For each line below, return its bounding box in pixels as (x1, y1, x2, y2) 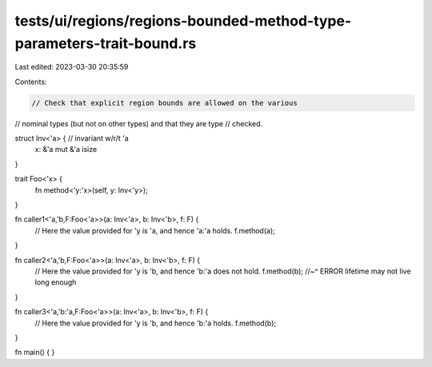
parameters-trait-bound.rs (14, 34, 197, 52)
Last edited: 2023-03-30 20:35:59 (14, 62, 129, 72)
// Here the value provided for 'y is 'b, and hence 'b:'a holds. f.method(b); (34, 318, 276, 328)
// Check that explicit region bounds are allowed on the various (31, 98, 298, 107)
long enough (34, 277, 77, 287)
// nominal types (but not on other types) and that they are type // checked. (14, 118, 263, 128)
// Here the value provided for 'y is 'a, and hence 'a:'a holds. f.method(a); (34, 225, 275, 235)
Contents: (14, 77, 47, 86)
